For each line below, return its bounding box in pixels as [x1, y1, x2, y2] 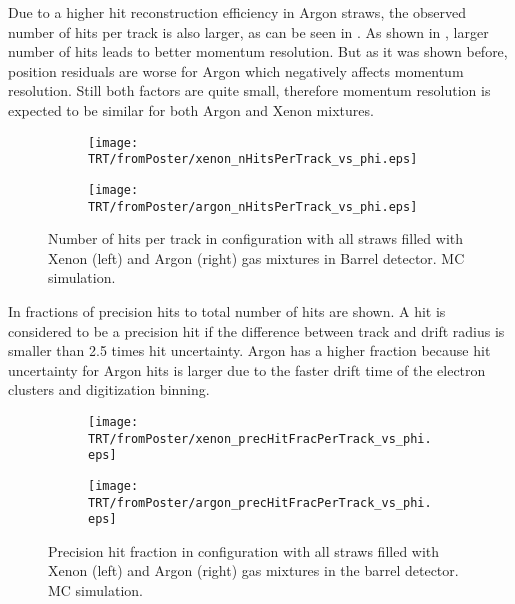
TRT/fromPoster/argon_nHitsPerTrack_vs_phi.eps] [88, 199, 418, 214]
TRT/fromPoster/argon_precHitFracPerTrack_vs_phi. [88, 495, 432, 510]
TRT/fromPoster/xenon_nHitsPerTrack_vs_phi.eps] [88, 152, 418, 167]
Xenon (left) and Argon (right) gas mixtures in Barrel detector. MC [48, 247, 465, 268]
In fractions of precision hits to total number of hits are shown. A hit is [8, 300, 446, 321]
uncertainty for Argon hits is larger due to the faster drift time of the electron [8, 359, 486, 380]
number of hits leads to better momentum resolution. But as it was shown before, [8, 41, 508, 62]
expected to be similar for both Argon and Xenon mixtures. [8, 99, 374, 120]
